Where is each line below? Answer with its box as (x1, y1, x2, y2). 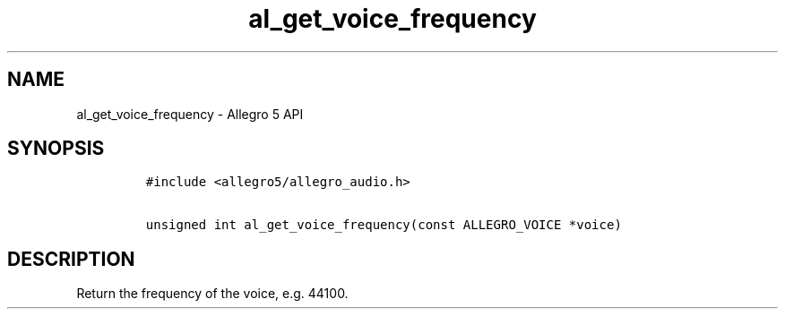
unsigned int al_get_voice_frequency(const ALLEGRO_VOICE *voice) (145, 218, 622, 233)
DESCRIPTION (7, 247, 135, 270)
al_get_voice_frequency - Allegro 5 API (76, 106, 304, 122)
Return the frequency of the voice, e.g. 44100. (76, 286, 349, 302)
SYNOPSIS (7, 137, 105, 160)
